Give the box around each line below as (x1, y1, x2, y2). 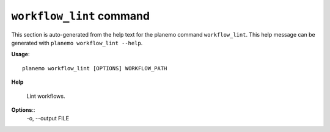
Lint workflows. (26, 92, 65, 100)
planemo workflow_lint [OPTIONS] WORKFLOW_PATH (22, 65, 167, 71)
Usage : (11, 51, 30, 58)
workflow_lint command (11, 9, 150, 23)
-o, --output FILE (26, 115, 70, 122)
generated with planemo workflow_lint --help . (11, 39, 143, 46)
